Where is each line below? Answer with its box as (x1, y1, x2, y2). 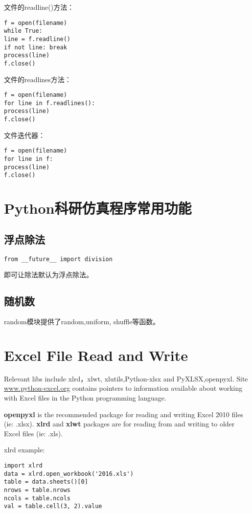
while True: (4, 27, 43, 35)
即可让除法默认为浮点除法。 (4, 269, 93, 280)
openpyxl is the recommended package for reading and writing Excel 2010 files (4, 409, 243, 419)
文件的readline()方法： (4, 2, 74, 12)
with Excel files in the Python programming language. (4, 392, 166, 402)
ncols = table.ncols (4, 494, 71, 502)
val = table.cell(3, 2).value (4, 503, 102, 510)
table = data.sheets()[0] (4, 478, 88, 486)
